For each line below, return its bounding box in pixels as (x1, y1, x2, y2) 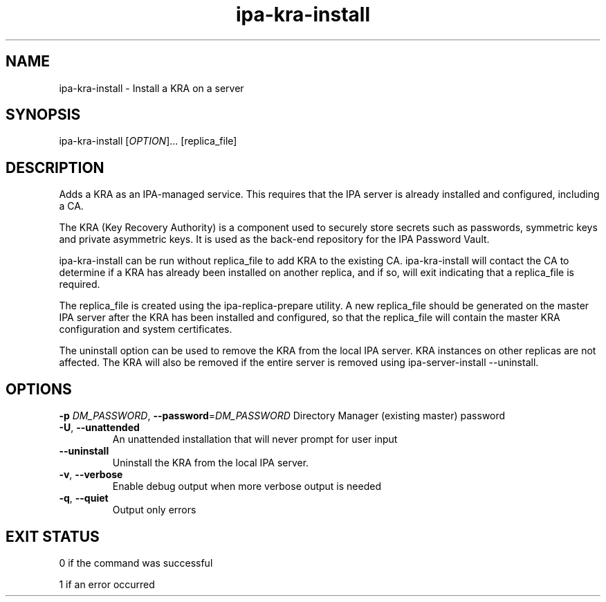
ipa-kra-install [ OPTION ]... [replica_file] (59, 135, 237, 147)
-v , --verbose (59, 468, 123, 481)
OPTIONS (6, 380, 72, 398)
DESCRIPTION (6, 158, 104, 176)
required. (59, 278, 100, 291)
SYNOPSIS (6, 106, 81, 124)
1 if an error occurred (59, 578, 155, 590)
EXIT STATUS (6, 527, 100, 545)
